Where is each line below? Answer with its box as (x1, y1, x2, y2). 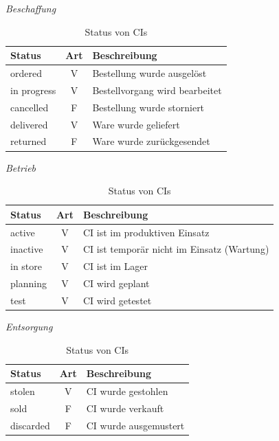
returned (10, 134, 47, 148)
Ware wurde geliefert (92, 117, 180, 131)
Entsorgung (5, 319, 53, 333)
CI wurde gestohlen (86, 384, 168, 398)
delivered (10, 117, 48, 131)
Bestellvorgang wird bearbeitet (92, 82, 222, 97)
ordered (10, 66, 42, 80)
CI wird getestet (82, 293, 152, 307)
